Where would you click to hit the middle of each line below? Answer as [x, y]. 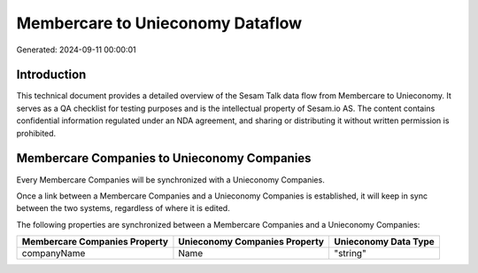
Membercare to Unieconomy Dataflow [159, 23]
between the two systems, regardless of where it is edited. [123, 208]
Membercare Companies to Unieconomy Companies [164, 158]
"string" [350, 253]
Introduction [51, 75]
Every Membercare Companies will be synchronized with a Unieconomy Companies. [170, 179]
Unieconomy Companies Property [251, 242]
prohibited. [36, 133]
